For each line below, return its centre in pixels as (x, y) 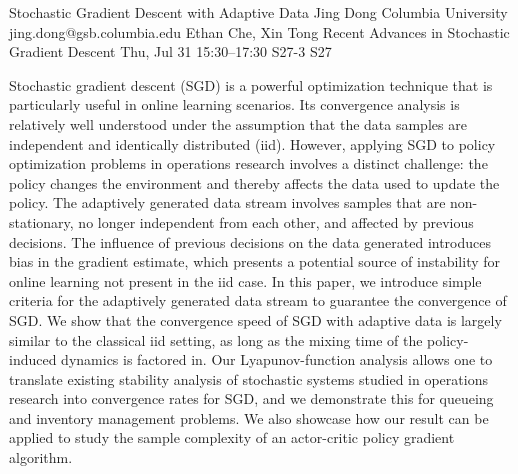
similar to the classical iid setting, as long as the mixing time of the (216, 339)
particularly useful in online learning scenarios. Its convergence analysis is (234, 104)
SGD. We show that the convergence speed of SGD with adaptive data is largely (255, 319)
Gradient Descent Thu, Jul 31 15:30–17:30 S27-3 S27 (170, 51)
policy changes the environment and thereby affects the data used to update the (254, 182)
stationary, (41, 221)
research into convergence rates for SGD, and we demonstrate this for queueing (251, 398)
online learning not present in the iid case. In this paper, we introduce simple (245, 280)
